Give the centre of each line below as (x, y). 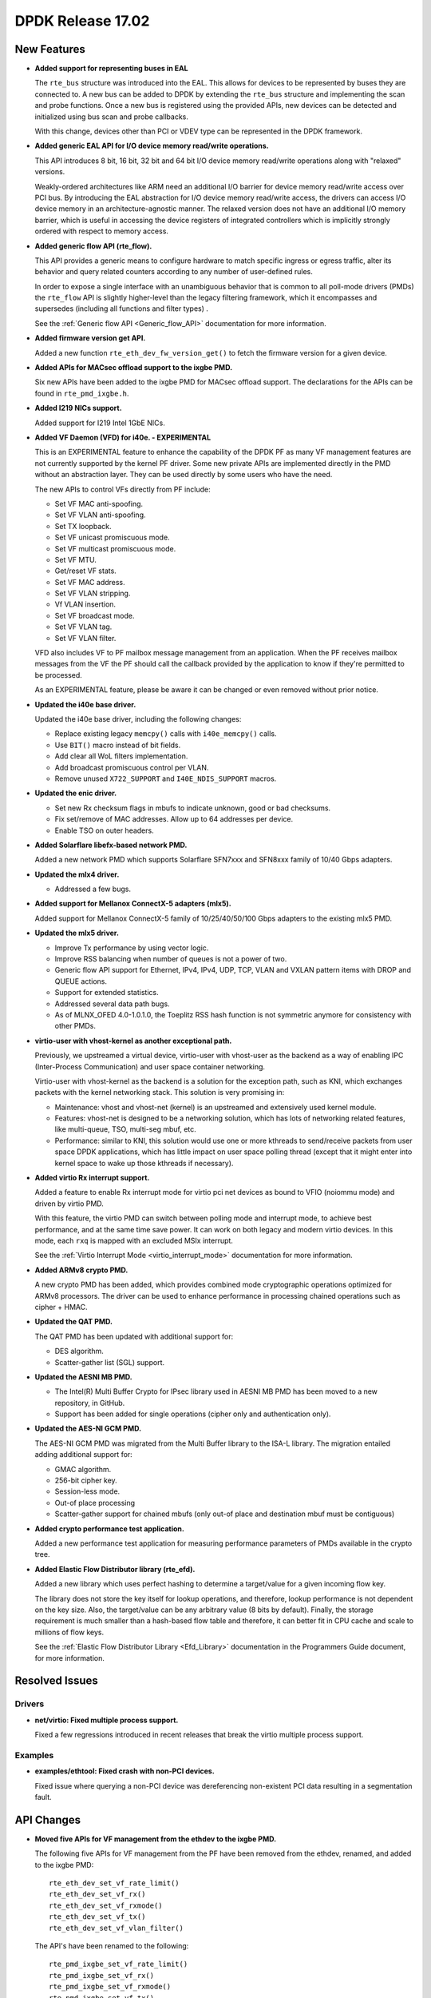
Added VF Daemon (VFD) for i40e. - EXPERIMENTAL (123, 437)
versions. (50, 172)
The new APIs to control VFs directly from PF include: (123, 489)
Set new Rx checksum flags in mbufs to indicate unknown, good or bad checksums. (193, 808)
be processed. (59, 675)
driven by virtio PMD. (69, 1204)
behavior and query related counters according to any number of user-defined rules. (174, 272)
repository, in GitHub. (90, 1403)
